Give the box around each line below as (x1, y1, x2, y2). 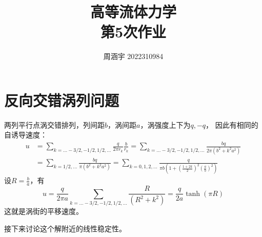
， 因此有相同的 (206, 119, 258, 130)
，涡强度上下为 (140, 119, 191, 130)
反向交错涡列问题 (4, 89, 119, 110)
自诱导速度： (4, 129, 47, 140)
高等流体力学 (90, 1, 176, 22)
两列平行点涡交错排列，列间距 (4, 119, 105, 130)
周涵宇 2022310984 (103, 51, 164, 62)
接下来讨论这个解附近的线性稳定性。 (4, 223, 126, 233)
